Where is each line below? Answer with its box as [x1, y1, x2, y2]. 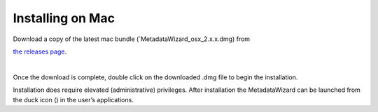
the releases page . [13, 47, 66, 56]
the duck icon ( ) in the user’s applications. [13, 95, 134, 104]
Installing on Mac [13, 10, 115, 26]
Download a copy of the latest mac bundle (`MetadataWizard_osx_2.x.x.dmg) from [13, 35, 251, 43]
